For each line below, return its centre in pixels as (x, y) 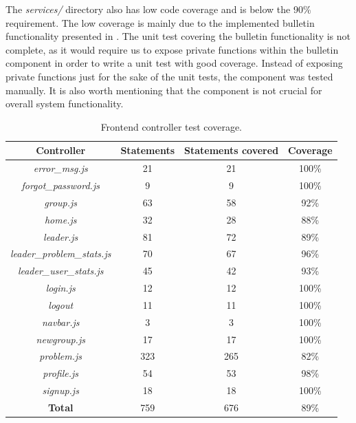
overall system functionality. (65, 104)
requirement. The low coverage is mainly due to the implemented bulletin (160, 22)
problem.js (61, 356)
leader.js (61, 236)
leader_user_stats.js (60, 271)
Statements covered (232, 150)
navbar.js (60, 322)
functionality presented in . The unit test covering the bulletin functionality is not (178, 36)
